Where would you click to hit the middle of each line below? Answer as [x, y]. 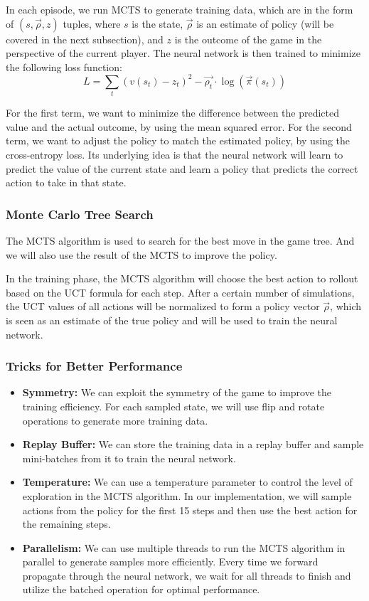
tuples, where [92, 23]
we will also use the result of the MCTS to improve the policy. [141, 254]
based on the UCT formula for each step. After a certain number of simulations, [180, 292]
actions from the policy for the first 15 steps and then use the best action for [190, 510]
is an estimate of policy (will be [265, 23]
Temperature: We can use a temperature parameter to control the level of [187, 482]
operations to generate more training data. [115, 420]
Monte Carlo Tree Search [80, 214]
